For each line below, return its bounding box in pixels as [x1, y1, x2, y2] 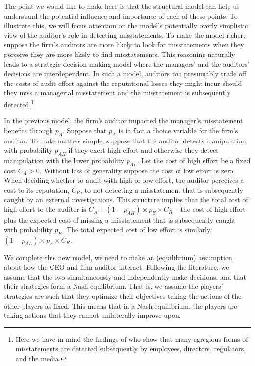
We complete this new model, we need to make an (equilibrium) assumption [4, 252, 232, 262]
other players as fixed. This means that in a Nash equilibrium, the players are [4, 300, 237, 310]
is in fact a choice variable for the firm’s [118, 125, 238, 135]
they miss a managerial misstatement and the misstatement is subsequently [4, 87, 230, 98]
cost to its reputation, [4, 184, 70, 195]
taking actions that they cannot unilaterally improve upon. [4, 310, 181, 320]
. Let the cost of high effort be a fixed [137, 155, 251, 165]
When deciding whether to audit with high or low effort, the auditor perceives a [4, 175, 244, 185]
